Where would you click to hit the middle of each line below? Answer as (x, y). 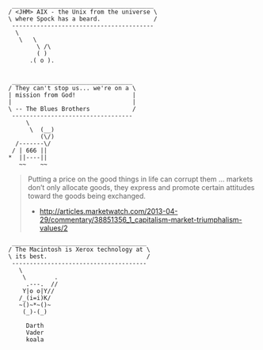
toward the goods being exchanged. (87, 196)
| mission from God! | (72, 95)
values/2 (54, 228)
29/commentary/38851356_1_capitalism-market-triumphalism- (141, 220)
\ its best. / (79, 257)
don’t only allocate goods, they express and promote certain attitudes (141, 187)
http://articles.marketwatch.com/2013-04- (109, 211)
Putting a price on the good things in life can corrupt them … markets (140, 179)
